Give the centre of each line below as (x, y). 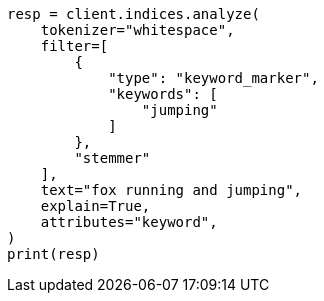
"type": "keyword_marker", (213, 78)
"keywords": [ (163, 94)
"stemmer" (112, 158)
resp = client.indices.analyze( (133, 14)
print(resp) (53, 254)
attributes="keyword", (129, 222)
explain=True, (95, 206)
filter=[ (74, 46)
